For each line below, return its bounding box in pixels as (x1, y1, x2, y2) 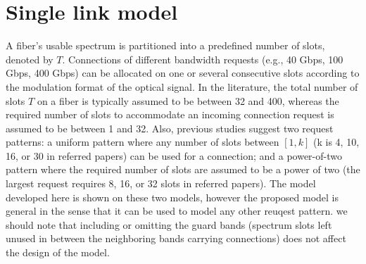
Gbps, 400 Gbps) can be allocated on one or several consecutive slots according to (6, 65, 360, 80)
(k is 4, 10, (313, 134, 360, 149)
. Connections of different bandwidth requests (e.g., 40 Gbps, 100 (62, 51, 343, 66)
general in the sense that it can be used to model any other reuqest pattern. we (6, 203, 348, 218)
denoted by (6, 51, 53, 66)
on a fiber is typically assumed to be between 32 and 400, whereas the (37, 93, 339, 108)
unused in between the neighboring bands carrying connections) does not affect (6, 231, 346, 246)
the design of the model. (6, 245, 110, 260)
